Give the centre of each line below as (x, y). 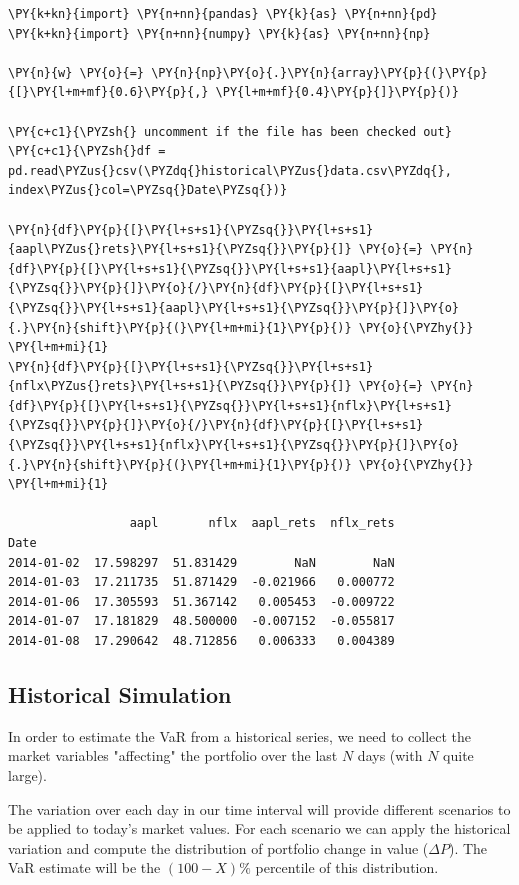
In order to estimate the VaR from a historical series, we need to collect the (240, 735)
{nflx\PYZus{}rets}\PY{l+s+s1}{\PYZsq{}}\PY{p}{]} (180, 386)
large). (27, 774)
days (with (390, 755)
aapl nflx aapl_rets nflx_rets (262, 523)
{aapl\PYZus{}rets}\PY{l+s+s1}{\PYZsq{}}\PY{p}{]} (180, 249)
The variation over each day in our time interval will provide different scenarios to (259, 808)
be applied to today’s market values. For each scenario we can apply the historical (259, 828)
